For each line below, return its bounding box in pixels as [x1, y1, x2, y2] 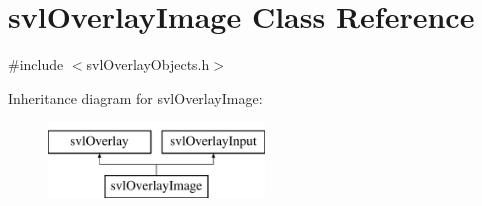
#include [8, 54, 64, 75]
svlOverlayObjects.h [86, 54, 210, 75]
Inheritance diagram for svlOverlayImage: [8, 87, 263, 108]
